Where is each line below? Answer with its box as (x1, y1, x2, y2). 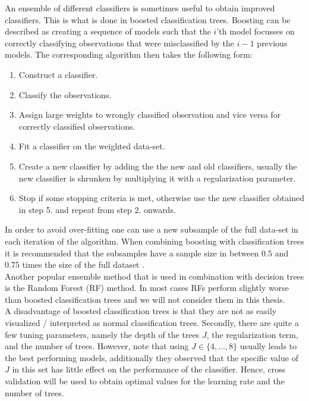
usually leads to (239, 340, 297, 352)
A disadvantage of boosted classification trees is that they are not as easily (5, 305, 277, 317)
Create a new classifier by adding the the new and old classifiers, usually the (18, 159, 297, 172)
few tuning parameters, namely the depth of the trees (5, 328, 200, 340)
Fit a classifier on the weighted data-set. (18, 140, 165, 152)
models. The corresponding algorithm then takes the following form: (5, 48, 253, 61)
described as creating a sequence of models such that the (5, 25, 211, 37)
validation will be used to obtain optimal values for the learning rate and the (5, 375, 285, 387)
